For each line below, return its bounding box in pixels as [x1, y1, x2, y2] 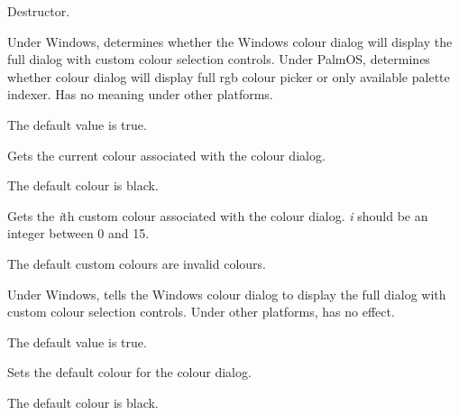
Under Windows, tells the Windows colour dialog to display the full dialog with [7, 284, 446, 303]
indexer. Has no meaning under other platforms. [7, 85, 273, 104]
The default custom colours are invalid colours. [7, 254, 266, 272]
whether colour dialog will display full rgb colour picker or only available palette [7, 67, 450, 86]
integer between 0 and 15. [7, 224, 150, 243]
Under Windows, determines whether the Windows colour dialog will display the [7, 32, 453, 51]
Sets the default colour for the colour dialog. [7, 363, 252, 382]
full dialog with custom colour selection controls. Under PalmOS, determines [7, 50, 430, 69]
